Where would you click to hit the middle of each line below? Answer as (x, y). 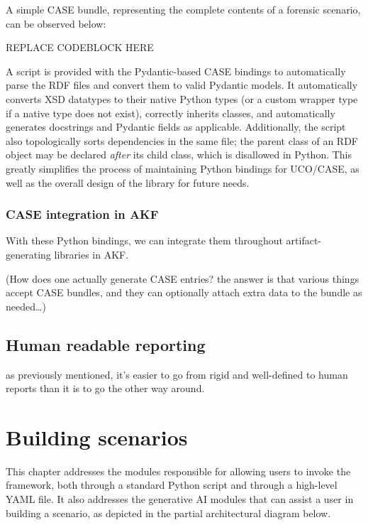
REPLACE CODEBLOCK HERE (80, 47)
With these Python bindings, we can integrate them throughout (144, 240)
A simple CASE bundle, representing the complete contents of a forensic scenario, (183, 9)
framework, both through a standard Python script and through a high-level (172, 485)
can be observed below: (56, 23)
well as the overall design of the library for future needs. (128, 182)
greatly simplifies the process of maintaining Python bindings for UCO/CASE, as (183, 168)
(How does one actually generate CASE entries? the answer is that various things (183, 278)
